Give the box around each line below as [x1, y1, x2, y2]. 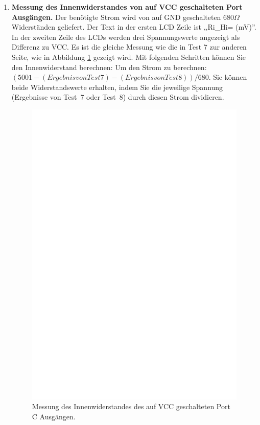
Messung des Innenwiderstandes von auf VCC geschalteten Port [11, 2, 243, 12]
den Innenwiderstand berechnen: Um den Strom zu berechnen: [11, 61, 207, 72]
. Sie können [208, 72, 247, 82]
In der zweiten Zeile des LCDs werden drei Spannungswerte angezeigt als [11, 31, 240, 42]
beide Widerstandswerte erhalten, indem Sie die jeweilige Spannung [11, 81, 223, 92]
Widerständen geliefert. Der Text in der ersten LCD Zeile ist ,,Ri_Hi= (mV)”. [11, 21, 256, 32]
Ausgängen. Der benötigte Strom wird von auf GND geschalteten [11, 11, 221, 22]
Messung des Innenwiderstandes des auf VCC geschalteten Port [32, 401, 230, 412]
